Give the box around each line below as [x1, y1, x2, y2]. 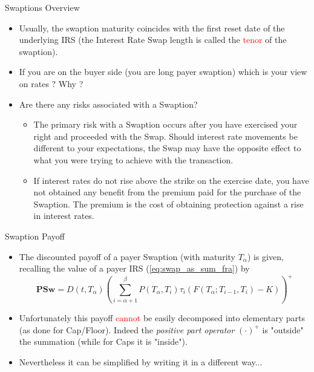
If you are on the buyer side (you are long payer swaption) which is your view [19, 65, 307, 78]
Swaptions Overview [5, 1, 80, 13]
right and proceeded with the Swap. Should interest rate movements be [33, 129, 298, 142]
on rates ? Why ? [19, 77, 83, 90]
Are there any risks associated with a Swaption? [19, 97, 198, 110]
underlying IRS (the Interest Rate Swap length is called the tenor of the [19, 33, 287, 46]
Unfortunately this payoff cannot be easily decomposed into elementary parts [19, 311, 305, 324]
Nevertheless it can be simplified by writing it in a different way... [19, 355, 263, 368]
